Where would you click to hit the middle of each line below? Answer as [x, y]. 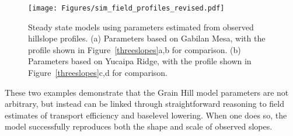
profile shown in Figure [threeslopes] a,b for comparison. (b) [135, 49]
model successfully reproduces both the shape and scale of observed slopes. [139, 126]
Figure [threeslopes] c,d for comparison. [98, 73]
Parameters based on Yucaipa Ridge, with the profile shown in [140, 61]
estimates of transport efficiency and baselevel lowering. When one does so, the [146, 115]
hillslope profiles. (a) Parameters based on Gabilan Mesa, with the [147, 38]
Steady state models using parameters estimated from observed [141, 27]
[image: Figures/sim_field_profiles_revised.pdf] [126, 8]
